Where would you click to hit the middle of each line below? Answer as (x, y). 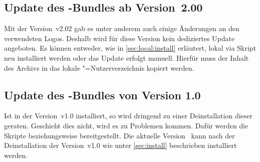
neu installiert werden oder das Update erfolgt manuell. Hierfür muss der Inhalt (126, 57)
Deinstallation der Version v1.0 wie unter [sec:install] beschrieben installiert (120, 145)
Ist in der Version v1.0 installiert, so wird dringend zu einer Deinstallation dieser (128, 116)
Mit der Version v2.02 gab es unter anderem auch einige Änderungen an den (122, 28)
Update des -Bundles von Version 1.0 (102, 95)
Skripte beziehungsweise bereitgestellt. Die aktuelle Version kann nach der (119, 135)
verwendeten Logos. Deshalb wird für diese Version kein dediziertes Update (119, 38)
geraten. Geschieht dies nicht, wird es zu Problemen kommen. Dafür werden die (126, 125)
